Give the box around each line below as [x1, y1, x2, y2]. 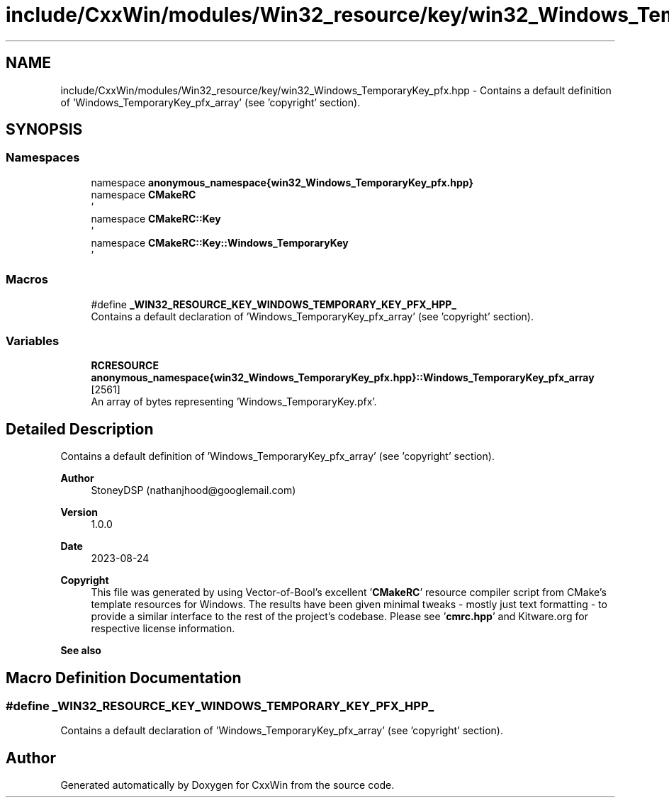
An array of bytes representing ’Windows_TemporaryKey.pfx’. [91, 395, 377, 408]
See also [60, 644, 101, 657]
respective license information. [91, 622, 235, 635]
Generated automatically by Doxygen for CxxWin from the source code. [60, 779, 395, 792]
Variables [6, 333, 60, 348]
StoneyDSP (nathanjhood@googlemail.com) [91, 484, 296, 497]
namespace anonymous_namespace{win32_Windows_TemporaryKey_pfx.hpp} [91, 176, 474, 189]
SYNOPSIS [6, 120, 83, 139]
